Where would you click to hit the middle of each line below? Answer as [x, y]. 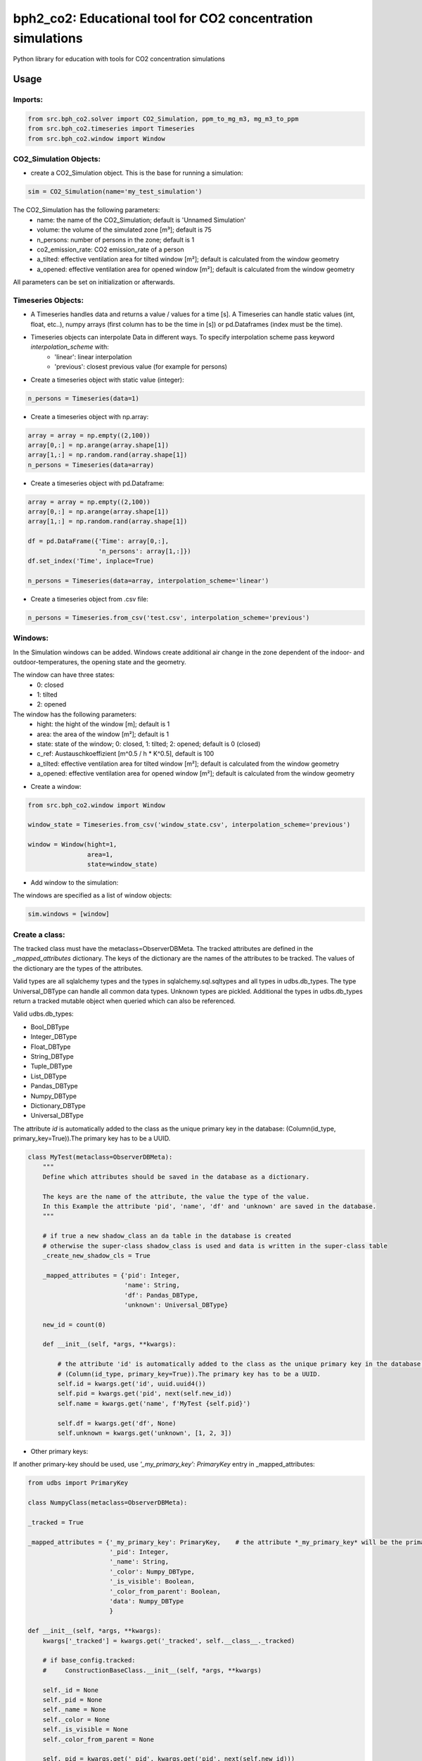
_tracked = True [56, 1522]
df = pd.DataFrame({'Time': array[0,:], [98, 541]
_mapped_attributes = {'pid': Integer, [111, 1275]
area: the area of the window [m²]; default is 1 [103, 734]
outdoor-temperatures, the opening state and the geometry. [100, 661]
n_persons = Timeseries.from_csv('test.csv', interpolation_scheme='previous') [169, 617]
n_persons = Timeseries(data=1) [84, 398]
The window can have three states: [64, 675]
